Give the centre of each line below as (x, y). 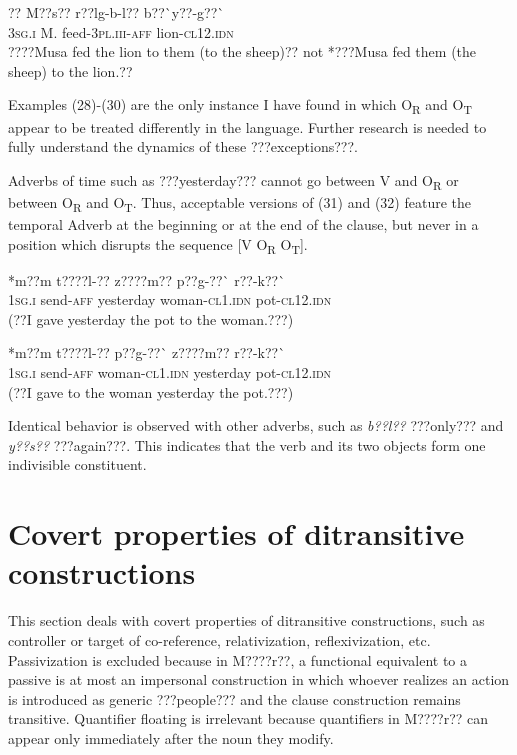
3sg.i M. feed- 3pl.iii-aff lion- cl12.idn (121, 31)
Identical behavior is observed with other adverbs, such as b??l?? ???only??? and (256, 425)
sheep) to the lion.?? (70, 70)
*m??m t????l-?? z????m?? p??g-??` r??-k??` (147, 279)
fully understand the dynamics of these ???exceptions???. (183, 146)
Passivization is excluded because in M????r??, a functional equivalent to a (238, 659)
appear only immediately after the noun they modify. (171, 737)
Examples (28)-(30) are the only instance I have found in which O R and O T (240, 106)
